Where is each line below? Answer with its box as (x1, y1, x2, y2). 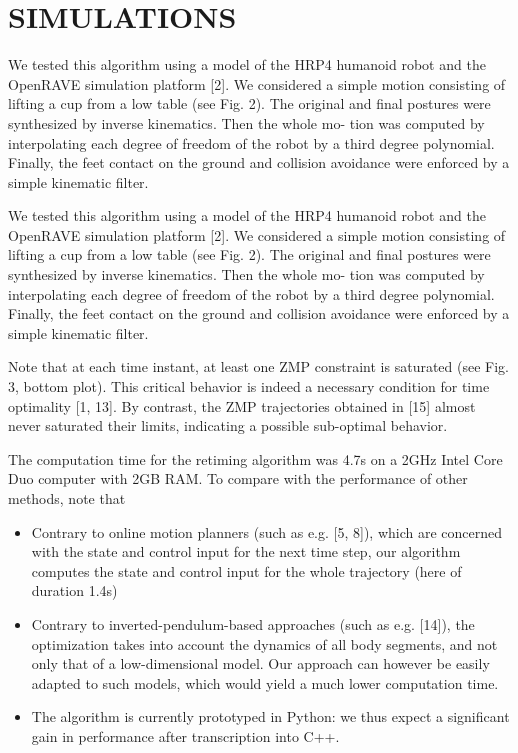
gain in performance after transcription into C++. (31, 725, 340, 746)
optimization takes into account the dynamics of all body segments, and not (31, 633, 498, 654)
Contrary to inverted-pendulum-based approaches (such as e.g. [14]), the (31, 613, 475, 634)
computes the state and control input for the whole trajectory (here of (31, 560, 462, 581)
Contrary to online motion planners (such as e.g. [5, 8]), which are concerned (31, 521, 502, 542)
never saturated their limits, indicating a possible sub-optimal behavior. (8, 415, 448, 436)
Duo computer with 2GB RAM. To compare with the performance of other (8, 468, 468, 489)
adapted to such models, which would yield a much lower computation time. (31, 672, 499, 693)
